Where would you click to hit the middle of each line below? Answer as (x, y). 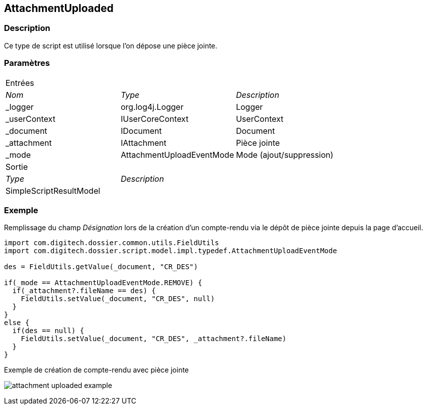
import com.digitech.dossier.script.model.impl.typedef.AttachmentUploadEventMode (170, 251)
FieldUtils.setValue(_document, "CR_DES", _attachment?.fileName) (153, 339)
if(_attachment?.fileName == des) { (84, 291)
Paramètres (27, 63)
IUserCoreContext (154, 119)
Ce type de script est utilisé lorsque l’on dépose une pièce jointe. (111, 45)
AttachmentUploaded (59, 8)
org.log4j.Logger (152, 107)
